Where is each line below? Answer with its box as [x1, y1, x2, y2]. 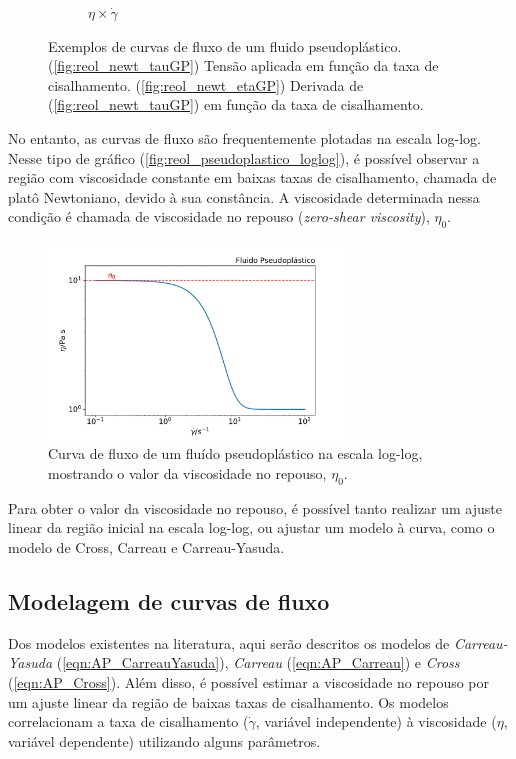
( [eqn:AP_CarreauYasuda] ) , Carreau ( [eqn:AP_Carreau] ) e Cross [56, 652, 460, 673]
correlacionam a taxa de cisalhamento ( [8, 711, 249, 732]
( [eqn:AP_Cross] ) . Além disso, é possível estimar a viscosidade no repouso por [8, 671, 490, 692]
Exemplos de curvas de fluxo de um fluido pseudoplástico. [48, 35, 402, 56]
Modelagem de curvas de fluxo [8, 585, 330, 616]
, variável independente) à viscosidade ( [255, 711, 497, 732]
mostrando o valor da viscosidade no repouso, [48, 462, 327, 483]
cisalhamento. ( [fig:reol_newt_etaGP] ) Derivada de [48, 74, 364, 95]
